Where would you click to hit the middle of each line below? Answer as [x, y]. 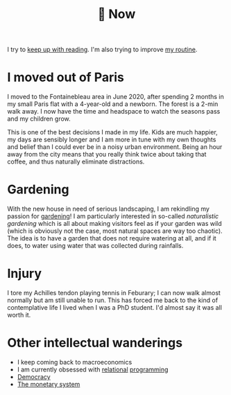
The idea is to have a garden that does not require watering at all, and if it [112, 238]
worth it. [19, 315]
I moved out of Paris [66, 77]
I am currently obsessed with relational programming [93, 369]
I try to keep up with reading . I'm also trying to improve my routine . [102, 50]
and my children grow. [39, 119]
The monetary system [49, 384]
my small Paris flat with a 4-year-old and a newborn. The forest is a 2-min [113, 104]
